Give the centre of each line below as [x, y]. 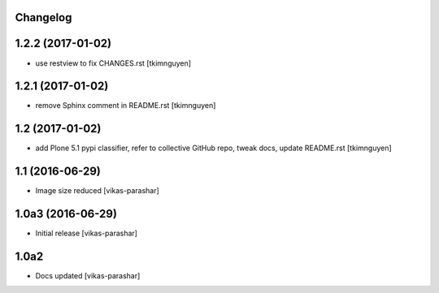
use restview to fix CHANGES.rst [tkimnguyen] [113, 63]
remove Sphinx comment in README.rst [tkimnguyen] [126, 106]
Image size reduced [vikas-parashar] [98, 191]
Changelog [43, 17]
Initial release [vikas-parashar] [87, 233]
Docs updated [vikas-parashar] [88, 276]
